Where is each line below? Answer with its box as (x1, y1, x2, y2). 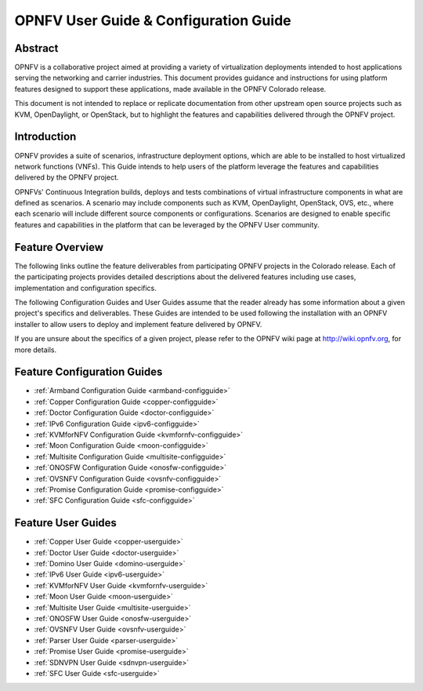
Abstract (14, 42, 59, 55)
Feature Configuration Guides (14, 366, 163, 379)
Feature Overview (14, 240, 104, 254)
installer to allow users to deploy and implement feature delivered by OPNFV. (14, 319, 262, 329)
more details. (14, 345, 57, 355)
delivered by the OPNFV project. (14, 173, 119, 182)
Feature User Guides (14, 516, 117, 529)
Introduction (14, 130, 77, 144)
